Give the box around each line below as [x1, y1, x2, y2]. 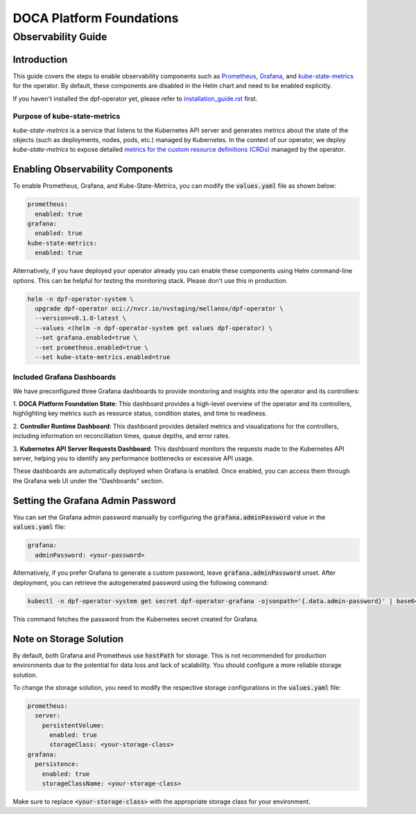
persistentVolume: [42, 721, 105, 729]
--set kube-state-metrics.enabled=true [35, 353, 171, 361]
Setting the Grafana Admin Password [12, 494, 176, 506]
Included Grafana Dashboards [12, 372, 116, 382]
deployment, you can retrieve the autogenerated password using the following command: [12, 578, 268, 587]
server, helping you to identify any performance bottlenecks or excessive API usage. [12, 454, 254, 462]
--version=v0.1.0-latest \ [35, 314, 127, 322]
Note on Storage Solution [12, 633, 124, 645]
